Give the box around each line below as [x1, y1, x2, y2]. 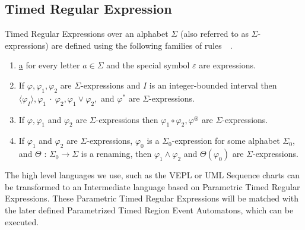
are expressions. [199, 59, 256, 71]
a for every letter [18, 59, 80, 71]
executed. [5, 215, 39, 228]
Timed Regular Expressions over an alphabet [5, 27, 169, 40]
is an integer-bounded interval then [149, 78, 277, 91]
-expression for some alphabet [171, 134, 280, 147]
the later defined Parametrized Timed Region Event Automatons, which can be [5, 203, 294, 216]
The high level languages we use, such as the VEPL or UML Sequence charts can [5, 169, 300, 181]
